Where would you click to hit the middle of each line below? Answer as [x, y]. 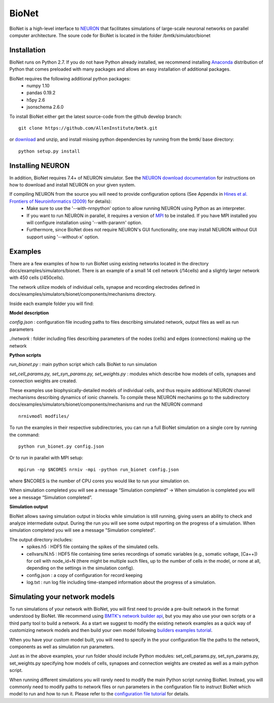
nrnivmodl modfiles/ [44, 416]
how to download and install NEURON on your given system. [73, 185]
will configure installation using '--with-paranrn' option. [84, 223]
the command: [25, 435]
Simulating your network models [62, 597]
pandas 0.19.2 [41, 93]
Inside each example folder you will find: [52, 303]
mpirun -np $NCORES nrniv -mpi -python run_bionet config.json [99, 469]
